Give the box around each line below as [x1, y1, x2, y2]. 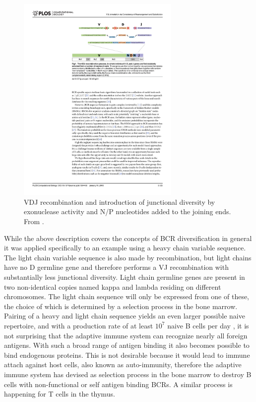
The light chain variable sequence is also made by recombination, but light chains [4, 252, 252, 262]
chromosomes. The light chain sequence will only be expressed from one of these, [4, 291, 250, 302]
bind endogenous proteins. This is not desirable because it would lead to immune [4, 349, 250, 360]
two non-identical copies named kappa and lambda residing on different [4, 281, 221, 292]
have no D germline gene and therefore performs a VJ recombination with [4, 262, 229, 272]
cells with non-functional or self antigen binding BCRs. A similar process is [4, 379, 233, 389]
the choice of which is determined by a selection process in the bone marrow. [4, 301, 238, 311]
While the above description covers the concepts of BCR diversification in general [4, 233, 252, 243]
